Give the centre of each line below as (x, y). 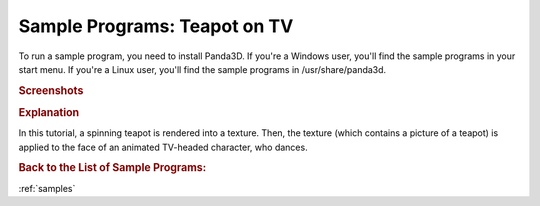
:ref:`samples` (47, 188)
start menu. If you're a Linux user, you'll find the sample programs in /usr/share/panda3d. (202, 69)
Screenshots (51, 90)
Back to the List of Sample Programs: (112, 168)
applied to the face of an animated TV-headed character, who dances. (163, 147)
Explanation (49, 112)
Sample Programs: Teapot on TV (156, 26)
